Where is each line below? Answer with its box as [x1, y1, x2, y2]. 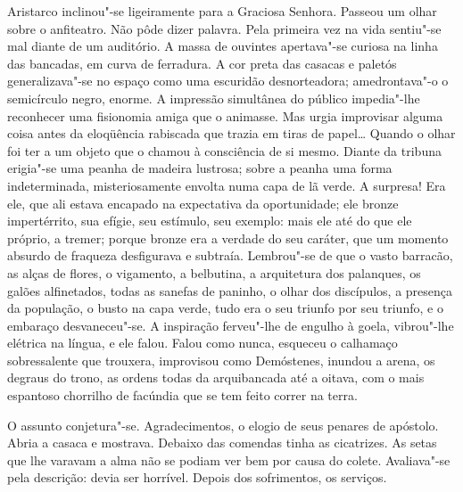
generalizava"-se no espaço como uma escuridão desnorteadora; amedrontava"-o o [7, 71, 449, 90]
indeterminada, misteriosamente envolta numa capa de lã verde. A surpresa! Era [7, 176, 446, 194]
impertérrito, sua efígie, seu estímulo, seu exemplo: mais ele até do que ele [7, 211, 412, 230]
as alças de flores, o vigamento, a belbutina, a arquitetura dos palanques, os [7, 263, 421, 282]
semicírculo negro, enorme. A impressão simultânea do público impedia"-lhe [7, 88, 420, 107]
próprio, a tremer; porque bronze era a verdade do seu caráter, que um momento [7, 228, 449, 247]
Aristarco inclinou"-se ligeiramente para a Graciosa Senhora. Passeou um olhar [7, 2, 437, 20]
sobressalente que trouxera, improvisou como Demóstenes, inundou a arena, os [7, 350, 435, 369]
